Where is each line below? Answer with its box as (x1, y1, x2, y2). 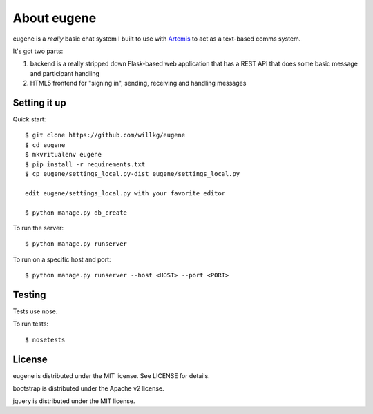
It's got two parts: (12, 47, 64, 55)
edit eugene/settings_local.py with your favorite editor (25, 189, 226, 197)
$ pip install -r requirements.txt (25, 160, 146, 168)
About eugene (12, 10, 97, 26)
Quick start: (12, 115, 46, 124)
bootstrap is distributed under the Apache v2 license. (12, 384, 165, 393)
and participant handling (30, 69, 100, 77)
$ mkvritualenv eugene (25, 150, 102, 159)
